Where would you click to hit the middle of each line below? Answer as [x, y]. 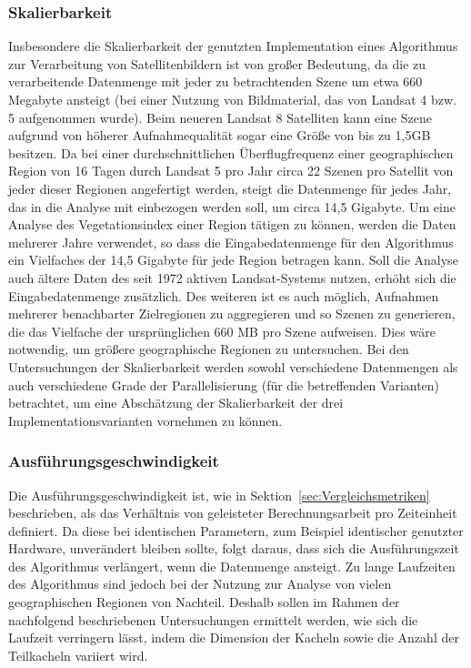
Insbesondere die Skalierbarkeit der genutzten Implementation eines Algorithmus [233, 46]
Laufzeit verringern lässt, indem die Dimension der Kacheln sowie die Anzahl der [234, 638]
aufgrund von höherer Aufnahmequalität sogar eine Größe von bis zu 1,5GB [220, 135]
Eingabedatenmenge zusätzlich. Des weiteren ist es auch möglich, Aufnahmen [224, 295]
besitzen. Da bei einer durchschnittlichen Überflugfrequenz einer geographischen [231, 152]
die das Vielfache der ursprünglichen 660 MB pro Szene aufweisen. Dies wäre [222, 331]
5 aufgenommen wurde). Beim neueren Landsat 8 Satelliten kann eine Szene [220, 117]
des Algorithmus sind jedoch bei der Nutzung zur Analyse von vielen [200, 584]
